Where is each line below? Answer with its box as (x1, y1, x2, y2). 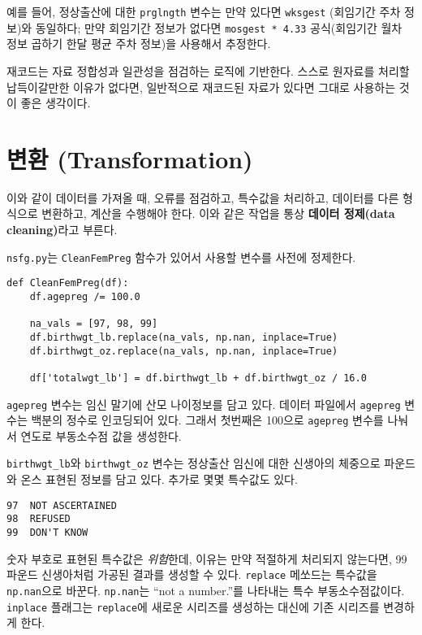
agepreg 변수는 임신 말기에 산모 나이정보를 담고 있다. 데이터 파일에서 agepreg (6, 395, 401, 412)
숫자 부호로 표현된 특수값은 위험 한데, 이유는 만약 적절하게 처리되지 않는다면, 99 (6, 550, 407, 567)
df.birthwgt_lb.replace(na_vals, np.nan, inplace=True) (29, 331, 338, 343)
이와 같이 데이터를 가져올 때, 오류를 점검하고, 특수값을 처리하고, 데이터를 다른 (6, 189, 399, 206)
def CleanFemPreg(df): (6, 277, 129, 289)
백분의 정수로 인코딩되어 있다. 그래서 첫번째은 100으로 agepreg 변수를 (31, 411, 384, 428)
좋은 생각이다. (20, 94, 91, 111)
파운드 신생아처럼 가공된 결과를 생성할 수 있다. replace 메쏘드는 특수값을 (6, 566, 377, 583)
